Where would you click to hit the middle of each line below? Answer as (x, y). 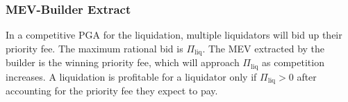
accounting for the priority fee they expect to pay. (112, 91)
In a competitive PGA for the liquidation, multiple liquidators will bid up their (174, 35)
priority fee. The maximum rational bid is (94, 48)
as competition (293, 62)
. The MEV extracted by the (264, 48)
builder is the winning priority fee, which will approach (123, 62)
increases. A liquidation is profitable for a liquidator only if (131, 76)
